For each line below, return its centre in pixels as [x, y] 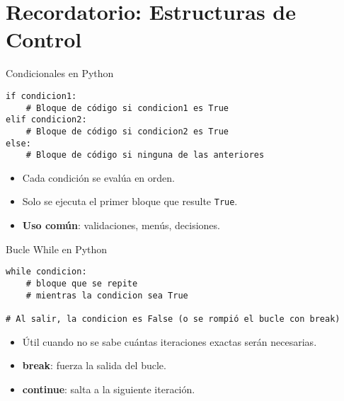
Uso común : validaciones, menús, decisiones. [121, 225]
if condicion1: [41, 96]
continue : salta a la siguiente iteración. [109, 389]
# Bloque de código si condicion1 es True [127, 108]
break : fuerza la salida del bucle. [94, 365]
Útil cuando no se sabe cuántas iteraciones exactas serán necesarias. [170, 341]
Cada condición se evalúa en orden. [98, 177]
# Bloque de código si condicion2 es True [127, 131]
